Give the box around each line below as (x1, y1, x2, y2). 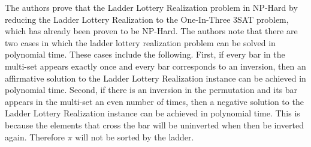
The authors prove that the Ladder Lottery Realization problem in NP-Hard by (5, 1, 298, 13)
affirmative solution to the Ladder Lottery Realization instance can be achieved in (5, 71, 306, 84)
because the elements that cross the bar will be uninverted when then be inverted (5, 118, 304, 131)
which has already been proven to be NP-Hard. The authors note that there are (5, 25, 298, 37)
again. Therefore (5, 130, 65, 143)
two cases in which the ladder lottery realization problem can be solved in (5, 36, 276, 49)
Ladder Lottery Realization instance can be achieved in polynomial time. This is (5, 107, 300, 119)
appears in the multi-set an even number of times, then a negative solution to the (5, 95, 304, 107)
